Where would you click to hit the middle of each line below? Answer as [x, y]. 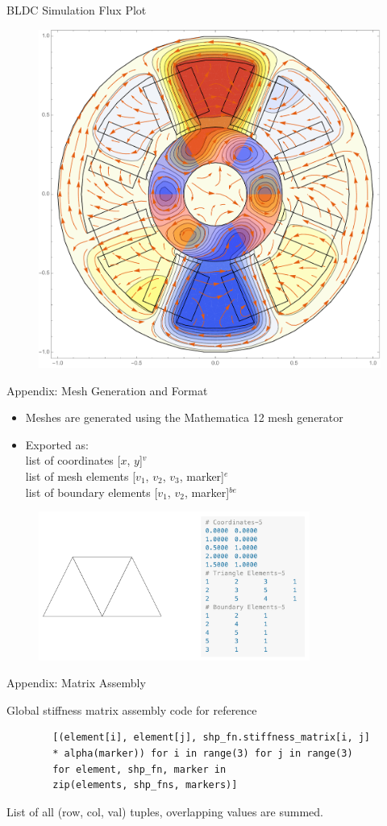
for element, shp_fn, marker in [139, 769]
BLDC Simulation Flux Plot [77, 10]
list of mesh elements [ [81, 476]
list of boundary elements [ [92, 492]
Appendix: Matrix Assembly [76, 683]
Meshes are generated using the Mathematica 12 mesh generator [184, 417]
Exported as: [57, 444]
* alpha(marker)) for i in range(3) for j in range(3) [203, 753]
